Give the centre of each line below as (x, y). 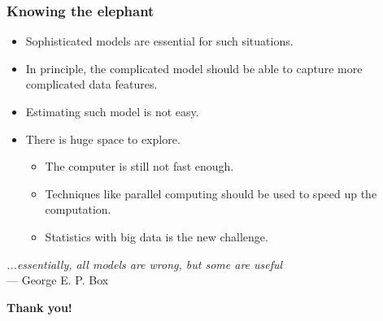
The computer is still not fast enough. (139, 166)
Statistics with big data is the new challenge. (157, 236)
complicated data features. (91, 84)
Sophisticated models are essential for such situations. (159, 41)
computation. (78, 209)
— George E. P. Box (58, 280)
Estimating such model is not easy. (112, 111)
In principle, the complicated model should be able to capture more (194, 68)
